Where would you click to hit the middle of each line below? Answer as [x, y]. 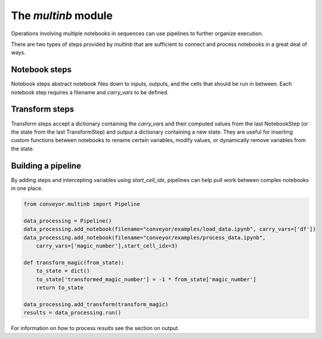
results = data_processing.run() [72, 313]
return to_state [60, 287]
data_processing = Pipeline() [68, 221]
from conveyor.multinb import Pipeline [82, 204]
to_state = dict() [63, 271]
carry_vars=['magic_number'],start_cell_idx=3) [107, 246]
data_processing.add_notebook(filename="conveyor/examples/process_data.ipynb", [145, 238]
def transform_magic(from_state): [74, 262]
